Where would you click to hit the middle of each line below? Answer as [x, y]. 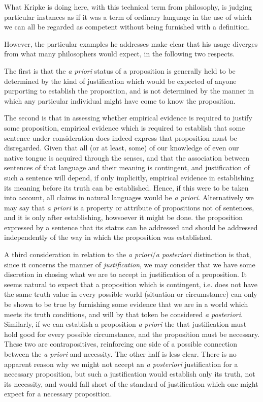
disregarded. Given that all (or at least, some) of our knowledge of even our [122, 148]
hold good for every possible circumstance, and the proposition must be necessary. [132, 334]
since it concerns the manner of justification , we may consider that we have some [130, 264]
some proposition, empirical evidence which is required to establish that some [125, 127]
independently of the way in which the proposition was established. [109, 237]
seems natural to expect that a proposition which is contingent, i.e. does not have [131, 284]
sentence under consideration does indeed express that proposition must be [121, 137]
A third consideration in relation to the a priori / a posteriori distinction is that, [128, 254]
